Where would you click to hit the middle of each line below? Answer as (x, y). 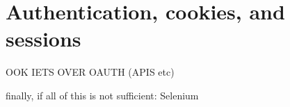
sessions (43, 39)
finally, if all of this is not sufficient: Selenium (102, 95)
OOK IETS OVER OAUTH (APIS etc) (90, 72)
